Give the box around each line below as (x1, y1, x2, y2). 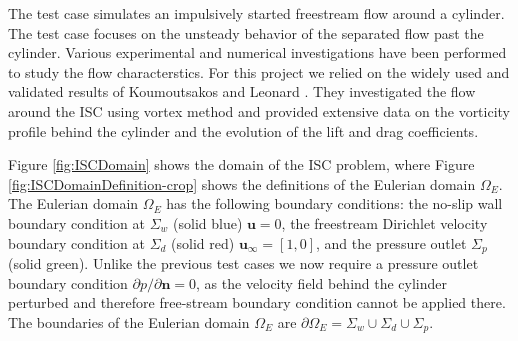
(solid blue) (173, 212, 243, 233)
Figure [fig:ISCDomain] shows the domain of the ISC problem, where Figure (8, 154, 475, 175)
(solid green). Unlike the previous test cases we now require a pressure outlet (8, 252, 479, 273)
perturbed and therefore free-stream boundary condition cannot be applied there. (8, 292, 506, 313)
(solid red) (171, 232, 235, 253)
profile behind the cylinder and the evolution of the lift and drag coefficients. (8, 120, 479, 141)
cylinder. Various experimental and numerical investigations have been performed (8, 42, 507, 63)
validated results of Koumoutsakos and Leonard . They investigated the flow (8, 81, 476, 102)
